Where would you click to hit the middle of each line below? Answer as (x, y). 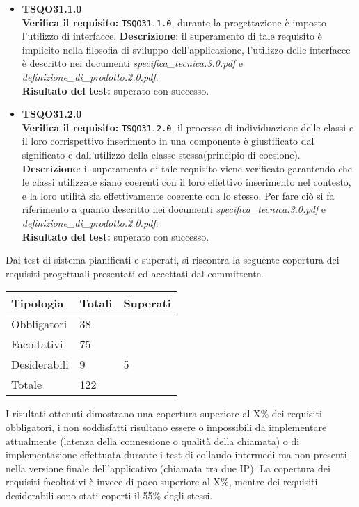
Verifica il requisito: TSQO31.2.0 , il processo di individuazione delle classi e (188, 127)
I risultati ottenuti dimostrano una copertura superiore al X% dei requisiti (164, 413)
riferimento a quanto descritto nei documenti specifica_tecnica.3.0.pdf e (174, 209)
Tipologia (38, 303)
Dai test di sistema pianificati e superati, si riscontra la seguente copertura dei (173, 260)
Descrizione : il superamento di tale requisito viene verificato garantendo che (187, 168)
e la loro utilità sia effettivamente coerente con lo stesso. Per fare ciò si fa (178, 195)
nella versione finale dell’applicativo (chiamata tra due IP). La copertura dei (168, 468)
